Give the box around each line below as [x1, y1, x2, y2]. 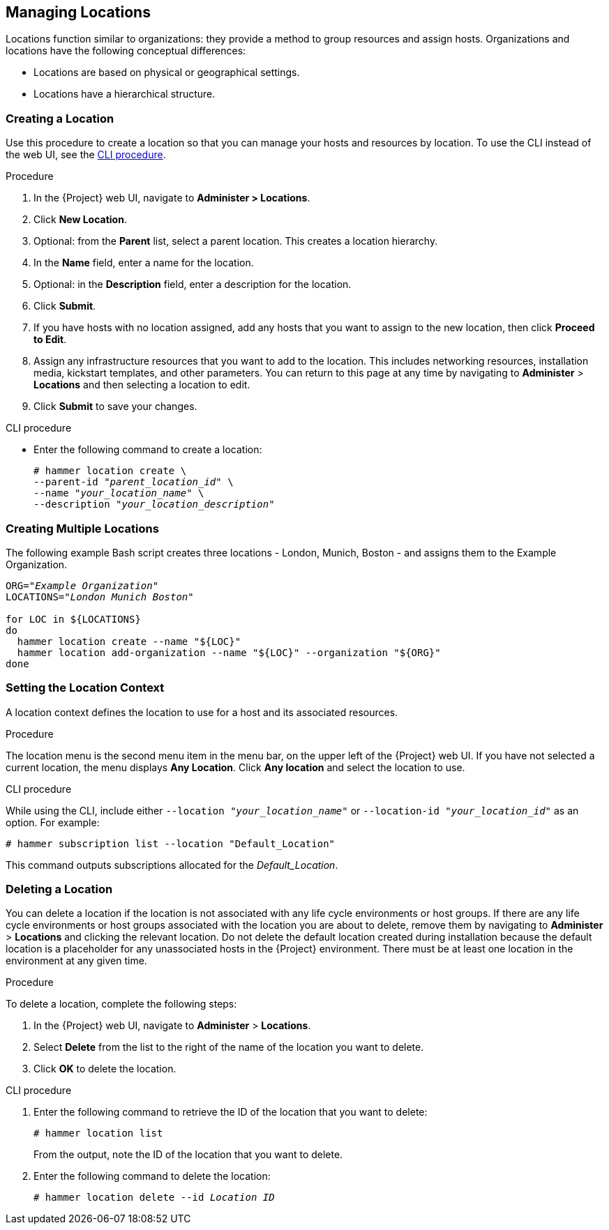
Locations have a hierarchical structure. [33, 88, 216, 100]
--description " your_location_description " [33, 499, 275, 510]
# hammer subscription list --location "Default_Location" [6, 837, 336, 849]
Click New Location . [33, 213, 127, 226]
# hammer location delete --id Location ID [33, 1192, 275, 1204]
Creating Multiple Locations [6, 521, 159, 536]
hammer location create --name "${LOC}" [17, 635, 241, 647]
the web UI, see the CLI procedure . [6, 149, 166, 161]
